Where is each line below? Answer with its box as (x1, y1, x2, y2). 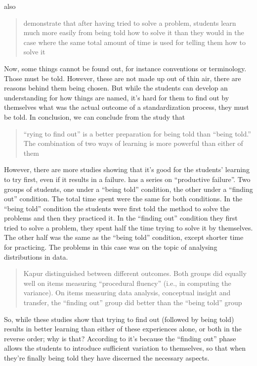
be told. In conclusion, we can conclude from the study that (4, 111, 185, 122)
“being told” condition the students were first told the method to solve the (4, 203, 230, 213)
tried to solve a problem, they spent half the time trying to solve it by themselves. (4, 222, 253, 232)
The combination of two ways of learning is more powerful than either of (23, 138, 243, 148)
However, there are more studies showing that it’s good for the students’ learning (4, 164, 250, 175)
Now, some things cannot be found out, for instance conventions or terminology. (4, 63, 247, 73)
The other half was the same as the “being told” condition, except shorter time (4, 232, 244, 242)
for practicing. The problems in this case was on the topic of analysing (4, 242, 217, 252)
